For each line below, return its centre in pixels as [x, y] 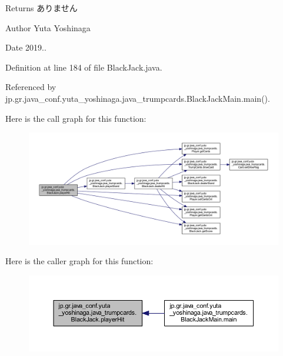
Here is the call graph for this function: [76, 118]
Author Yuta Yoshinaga [48, 27]
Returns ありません [41, 8]
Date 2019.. [26, 47]
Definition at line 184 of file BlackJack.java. [84, 67]
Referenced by [31, 87]
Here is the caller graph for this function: [79, 261]
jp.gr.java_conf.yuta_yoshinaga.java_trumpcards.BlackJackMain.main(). [138, 98]
